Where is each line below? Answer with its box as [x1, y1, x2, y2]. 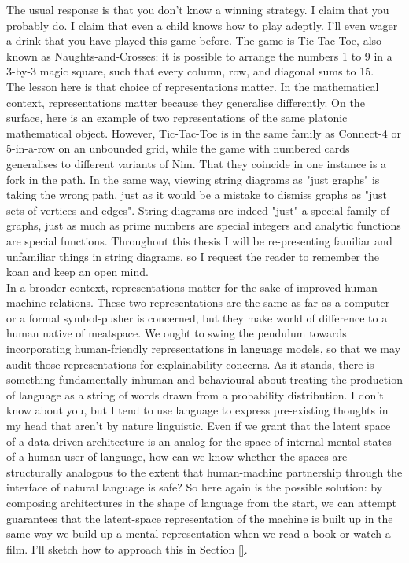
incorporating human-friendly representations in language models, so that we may [6, 340, 401, 357]
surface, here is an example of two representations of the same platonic [6, 109, 348, 126]
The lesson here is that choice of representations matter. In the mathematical [6, 78, 379, 94]
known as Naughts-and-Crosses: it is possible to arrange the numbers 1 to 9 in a [6, 47, 392, 64]
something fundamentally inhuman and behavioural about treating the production [6, 371, 403, 388]
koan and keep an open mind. [6, 263, 149, 280]
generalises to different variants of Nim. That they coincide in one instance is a [6, 155, 387, 171]
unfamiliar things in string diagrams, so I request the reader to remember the [6, 248, 379, 264]
